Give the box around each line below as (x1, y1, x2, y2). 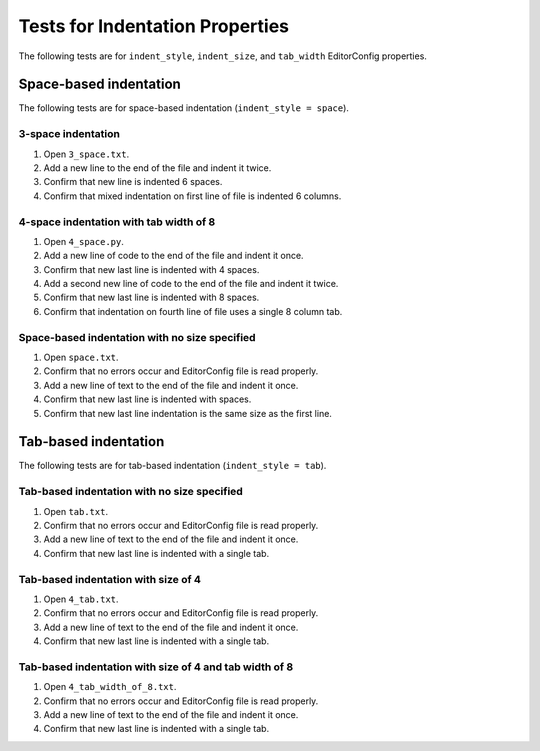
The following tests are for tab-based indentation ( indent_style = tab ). (18, 460, 327, 472)
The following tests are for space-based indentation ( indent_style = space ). (18, 102, 350, 114)
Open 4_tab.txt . (43, 593, 119, 605)
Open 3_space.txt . (43, 148, 130, 160)
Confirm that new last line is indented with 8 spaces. (43, 291, 260, 304)
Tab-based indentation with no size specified (18, 485, 244, 499)
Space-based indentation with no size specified (18, 330, 256, 344)
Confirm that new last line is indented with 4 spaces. (43, 263, 260, 275)
